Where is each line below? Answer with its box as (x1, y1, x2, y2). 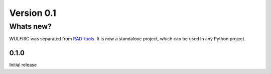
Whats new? (9, 22, 52, 31)
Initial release (9, 62, 37, 68)
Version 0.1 (9, 7, 56, 18)
